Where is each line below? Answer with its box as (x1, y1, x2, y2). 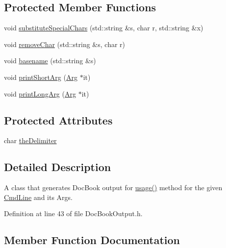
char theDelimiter (4, 135, 57, 146)
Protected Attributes (4, 112, 113, 127)
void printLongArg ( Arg (4, 88, 76, 99)
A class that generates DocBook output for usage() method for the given (4, 182, 223, 193)
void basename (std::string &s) (4, 55, 96, 66)
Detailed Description (4, 159, 111, 174)
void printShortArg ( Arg (4, 72, 77, 82)
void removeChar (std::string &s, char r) (4, 39, 126, 49)
